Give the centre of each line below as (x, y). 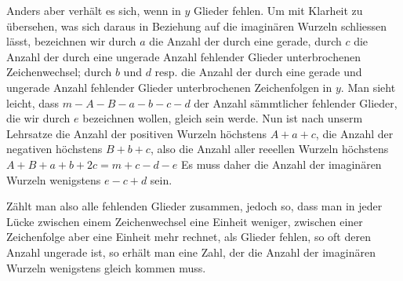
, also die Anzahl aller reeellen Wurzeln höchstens (269, 149)
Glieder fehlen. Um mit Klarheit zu (278, 10)
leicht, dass (33, 102)
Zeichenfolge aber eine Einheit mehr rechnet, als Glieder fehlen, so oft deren (189, 237)
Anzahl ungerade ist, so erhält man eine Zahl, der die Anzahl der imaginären (191, 252)
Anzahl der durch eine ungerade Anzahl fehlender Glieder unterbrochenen (183, 56)
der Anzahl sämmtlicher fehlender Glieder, (296, 102)
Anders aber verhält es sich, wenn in (94, 10)
